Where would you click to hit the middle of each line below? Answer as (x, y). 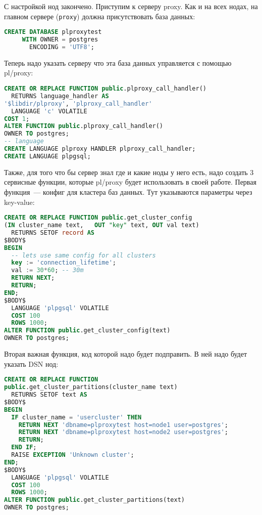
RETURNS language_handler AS (60, 96)
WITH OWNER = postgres (60, 40)
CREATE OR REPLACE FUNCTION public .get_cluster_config (98, 218)
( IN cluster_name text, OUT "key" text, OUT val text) (102, 225)
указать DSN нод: (31, 363)
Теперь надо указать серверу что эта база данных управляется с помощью (118, 62)
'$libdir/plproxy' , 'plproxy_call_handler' (78, 103)
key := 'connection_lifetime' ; (64, 263)
